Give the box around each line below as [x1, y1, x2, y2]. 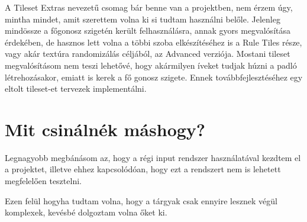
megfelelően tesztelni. [5, 175, 82, 187]
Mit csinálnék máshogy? [5, 117, 206, 141]
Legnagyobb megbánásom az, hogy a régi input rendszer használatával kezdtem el [5, 151, 301, 163]
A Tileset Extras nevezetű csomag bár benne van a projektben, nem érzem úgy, [5, 1, 293, 13]
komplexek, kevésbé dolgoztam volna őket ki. [5, 206, 167, 218]
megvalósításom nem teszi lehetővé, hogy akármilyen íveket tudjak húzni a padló [5, 59, 297, 71]
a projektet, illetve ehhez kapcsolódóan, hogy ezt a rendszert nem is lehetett [5, 163, 281, 175]
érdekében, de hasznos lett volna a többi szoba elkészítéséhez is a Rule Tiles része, [5, 36, 302, 48]
